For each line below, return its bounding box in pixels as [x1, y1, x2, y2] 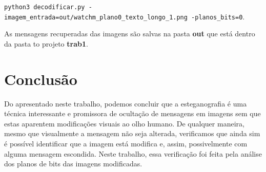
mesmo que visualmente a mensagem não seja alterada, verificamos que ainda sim [4, 128, 260, 139]
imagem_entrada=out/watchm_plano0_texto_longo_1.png [4, 13, 188, 21]
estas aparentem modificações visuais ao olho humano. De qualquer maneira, [4, 118, 244, 128]
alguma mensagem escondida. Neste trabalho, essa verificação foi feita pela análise [4, 148, 262, 159]
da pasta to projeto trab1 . [4, 38, 88, 49]
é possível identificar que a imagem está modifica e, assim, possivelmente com [4, 138, 248, 148]
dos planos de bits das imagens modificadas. [4, 158, 142, 169]
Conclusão [4, 68, 77, 89]
